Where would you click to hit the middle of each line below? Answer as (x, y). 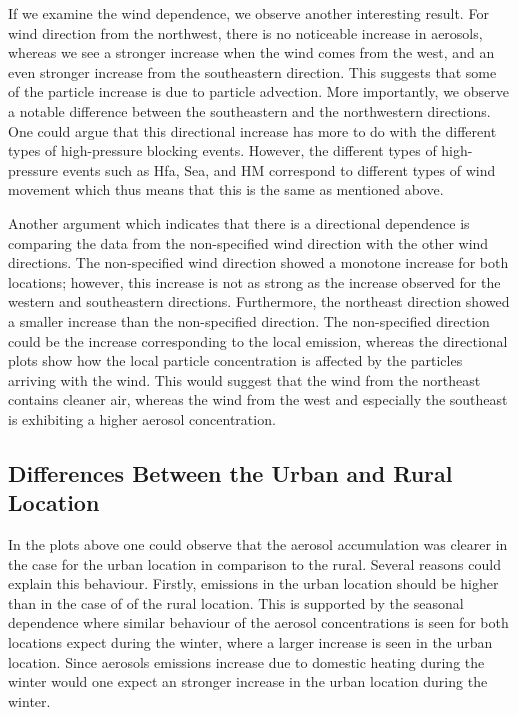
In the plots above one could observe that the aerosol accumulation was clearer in (258, 544)
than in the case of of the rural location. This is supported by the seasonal (236, 602)
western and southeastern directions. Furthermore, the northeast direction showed (259, 301)
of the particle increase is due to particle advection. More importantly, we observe (258, 91)
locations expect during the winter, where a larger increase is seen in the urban (250, 642)
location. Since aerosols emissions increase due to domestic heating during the (246, 661)
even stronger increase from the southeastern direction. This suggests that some (252, 71)
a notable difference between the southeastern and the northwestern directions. (249, 110)
